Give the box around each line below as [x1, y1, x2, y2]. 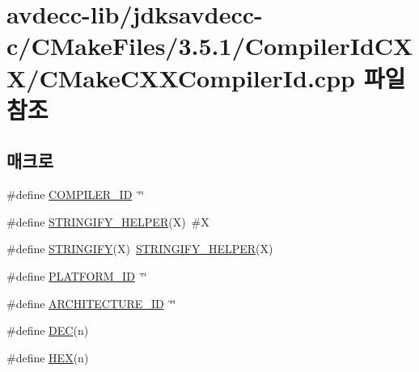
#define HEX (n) [6, 349, 89, 366]
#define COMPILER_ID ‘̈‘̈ [6, 186, 145, 203]
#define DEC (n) [6, 322, 89, 339]
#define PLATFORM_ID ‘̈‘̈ [6, 267, 147, 284]
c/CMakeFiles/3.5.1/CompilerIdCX [6, 29, 413, 62]
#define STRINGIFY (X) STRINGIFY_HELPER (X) [6, 240, 273, 257]
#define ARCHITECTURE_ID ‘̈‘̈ [6, 294, 176, 311]
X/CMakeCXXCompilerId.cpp [6, 61, 355, 94]
